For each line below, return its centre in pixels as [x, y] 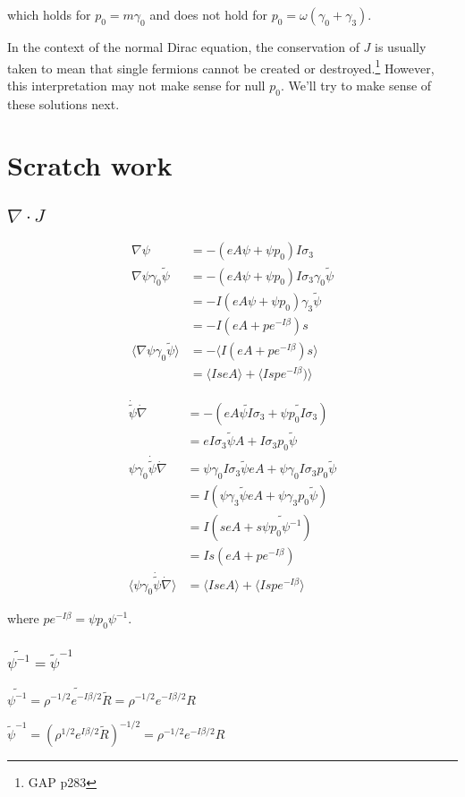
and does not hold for [209, 14]
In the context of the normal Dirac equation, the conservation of [183, 47]
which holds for [49, 14]
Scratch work [90, 165]
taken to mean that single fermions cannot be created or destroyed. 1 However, [221, 66]
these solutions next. [63, 103]
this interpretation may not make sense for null [136, 85]
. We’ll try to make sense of [356, 85]
